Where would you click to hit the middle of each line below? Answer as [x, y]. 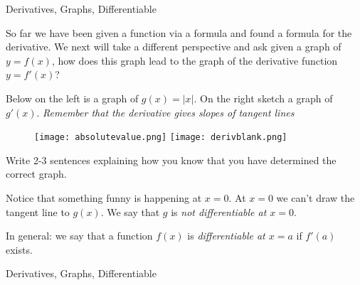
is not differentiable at [219, 211]
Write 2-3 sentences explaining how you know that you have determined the [171, 160]
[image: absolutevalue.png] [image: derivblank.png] [161, 138]
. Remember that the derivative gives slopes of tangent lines [165, 112]
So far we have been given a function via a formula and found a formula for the [179, 32]
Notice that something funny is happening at [104, 198]
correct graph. [36, 174]
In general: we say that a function [79, 236]
